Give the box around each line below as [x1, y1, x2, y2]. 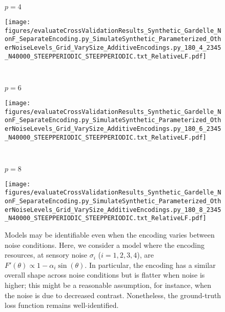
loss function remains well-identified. [5, 300, 119, 310]
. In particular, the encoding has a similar [85, 259, 216, 270]
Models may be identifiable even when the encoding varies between [5, 229, 215, 240]
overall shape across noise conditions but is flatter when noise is [5, 269, 205, 280]
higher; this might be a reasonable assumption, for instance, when [5, 280, 212, 290]
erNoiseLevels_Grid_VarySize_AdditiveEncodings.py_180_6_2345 [5, 125, 221, 132]
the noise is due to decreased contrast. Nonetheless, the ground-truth [5, 289, 221, 300]
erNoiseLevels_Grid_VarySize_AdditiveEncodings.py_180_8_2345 [5, 206, 221, 213]
